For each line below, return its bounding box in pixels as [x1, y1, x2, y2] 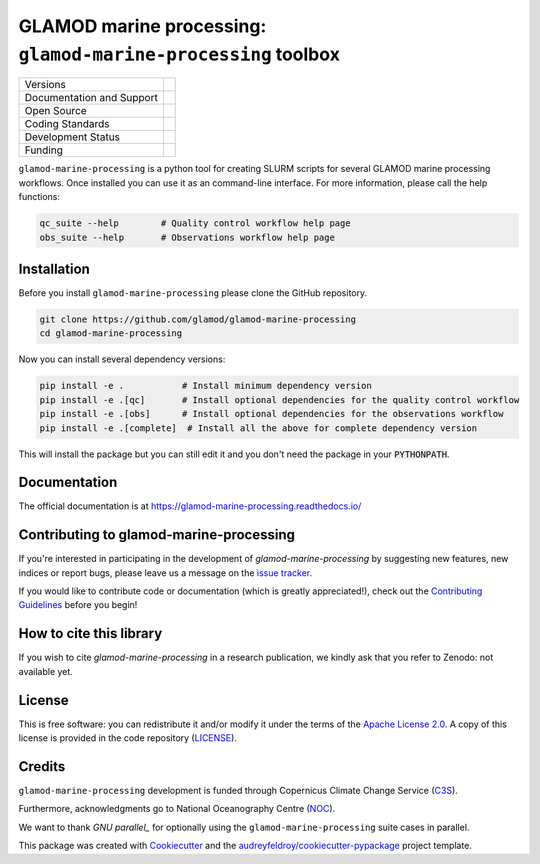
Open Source [24, 104, 87, 118]
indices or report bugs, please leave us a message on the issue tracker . [18, 566, 313, 579]
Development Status [24, 130, 120, 144]
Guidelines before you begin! [18, 599, 138, 611]
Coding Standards [24, 117, 110, 131]
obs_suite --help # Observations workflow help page [39, 231, 335, 243]
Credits [18, 758, 66, 775]
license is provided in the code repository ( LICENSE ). [18, 732, 237, 744]
